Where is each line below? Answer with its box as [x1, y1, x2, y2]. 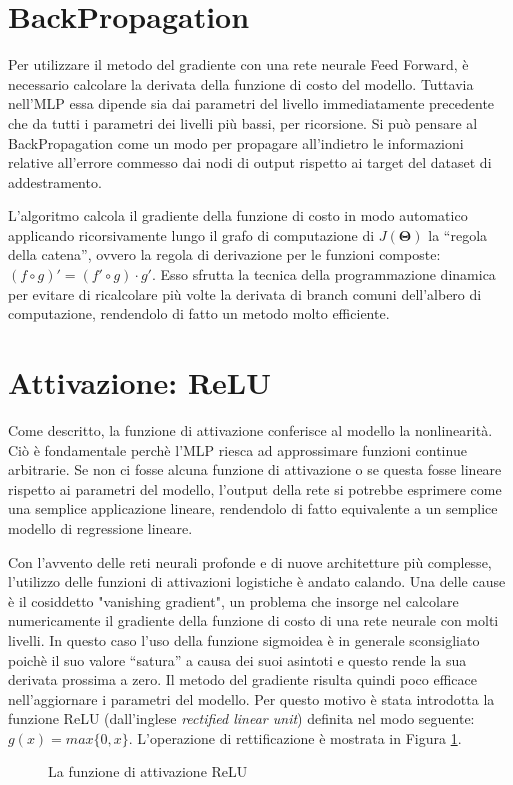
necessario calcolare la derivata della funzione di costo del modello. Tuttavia [8, 73, 474, 94]
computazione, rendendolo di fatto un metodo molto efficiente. [8, 303, 390, 324]
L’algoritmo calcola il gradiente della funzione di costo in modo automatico [8, 205, 468, 226]
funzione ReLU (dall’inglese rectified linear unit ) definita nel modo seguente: [8, 708, 475, 729]
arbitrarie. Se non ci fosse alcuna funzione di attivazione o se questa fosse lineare [8, 459, 502, 480]
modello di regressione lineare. [8, 517, 193, 538]
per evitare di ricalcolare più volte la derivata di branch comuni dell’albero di [8, 283, 482, 304]
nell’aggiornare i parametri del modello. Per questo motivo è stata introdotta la [8, 688, 495, 709]
